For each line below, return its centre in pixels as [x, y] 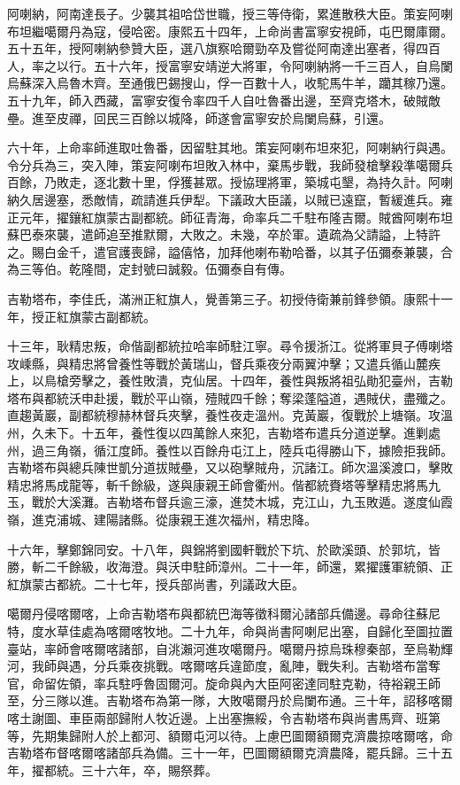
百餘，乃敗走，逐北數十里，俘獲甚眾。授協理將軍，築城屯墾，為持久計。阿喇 [230, 182]
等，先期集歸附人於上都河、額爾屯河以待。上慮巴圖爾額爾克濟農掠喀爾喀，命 [230, 735]
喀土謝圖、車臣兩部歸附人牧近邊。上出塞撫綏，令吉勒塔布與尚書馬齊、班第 [224, 717]
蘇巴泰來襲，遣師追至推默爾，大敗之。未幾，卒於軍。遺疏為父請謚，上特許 [224, 234]
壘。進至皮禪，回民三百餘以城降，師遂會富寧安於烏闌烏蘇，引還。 [199, 117]
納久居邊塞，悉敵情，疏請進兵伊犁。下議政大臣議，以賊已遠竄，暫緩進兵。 [224, 199]
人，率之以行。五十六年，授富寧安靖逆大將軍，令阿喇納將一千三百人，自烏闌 [230, 65]
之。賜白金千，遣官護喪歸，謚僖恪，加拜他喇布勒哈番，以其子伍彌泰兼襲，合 [230, 251]
